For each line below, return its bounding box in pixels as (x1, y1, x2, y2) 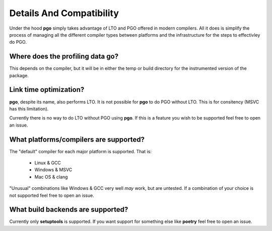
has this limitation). (9, 105, 49, 111)
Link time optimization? (9, 85, 85, 94)
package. (9, 72, 29, 78)
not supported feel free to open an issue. (9, 192, 94, 198)
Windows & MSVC (34, 167, 73, 173)
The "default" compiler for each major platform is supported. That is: (9, 148, 152, 154)
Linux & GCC (34, 160, 61, 166)
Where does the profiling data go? (9, 52, 118, 61)
